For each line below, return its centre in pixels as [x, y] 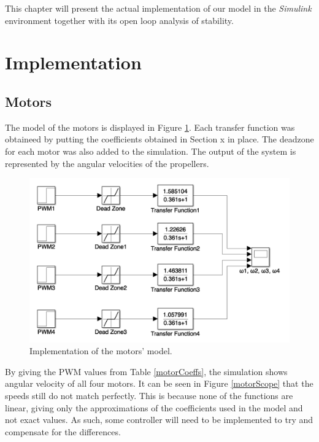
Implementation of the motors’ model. [101, 351]
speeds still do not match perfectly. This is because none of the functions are [149, 395]
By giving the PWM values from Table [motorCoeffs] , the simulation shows [146, 371]
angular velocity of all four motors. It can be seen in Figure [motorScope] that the [159, 383]
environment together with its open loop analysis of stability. [119, 20]
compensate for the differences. [63, 431]
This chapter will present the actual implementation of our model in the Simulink [158, 8]
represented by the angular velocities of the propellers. [107, 163]
